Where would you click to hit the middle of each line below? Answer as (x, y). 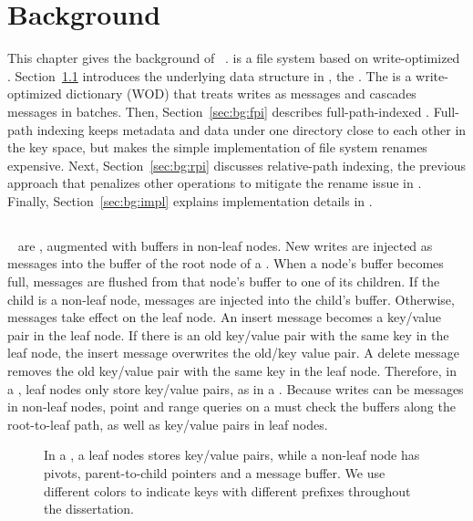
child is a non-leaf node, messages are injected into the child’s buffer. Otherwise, (231, 299)
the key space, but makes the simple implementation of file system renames (217, 147)
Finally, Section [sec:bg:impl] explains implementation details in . (190, 200)
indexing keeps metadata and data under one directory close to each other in (252, 129)
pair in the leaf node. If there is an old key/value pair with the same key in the (228, 334)
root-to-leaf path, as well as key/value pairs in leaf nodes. (168, 424)
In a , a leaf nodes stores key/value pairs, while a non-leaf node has (232, 455)
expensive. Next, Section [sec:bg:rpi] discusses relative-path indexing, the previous (237, 165)
